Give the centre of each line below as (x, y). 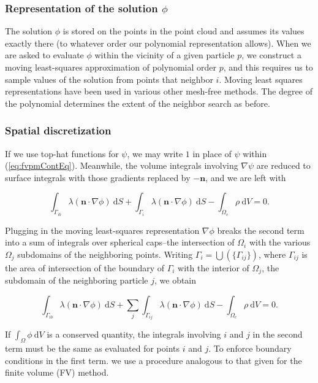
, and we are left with (246, 177)
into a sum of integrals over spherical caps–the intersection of (120, 242)
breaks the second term (261, 230)
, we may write (155, 153)
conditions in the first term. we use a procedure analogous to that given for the (153, 360)
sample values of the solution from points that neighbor (109, 79)
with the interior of (214, 268)
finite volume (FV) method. (57, 372)
